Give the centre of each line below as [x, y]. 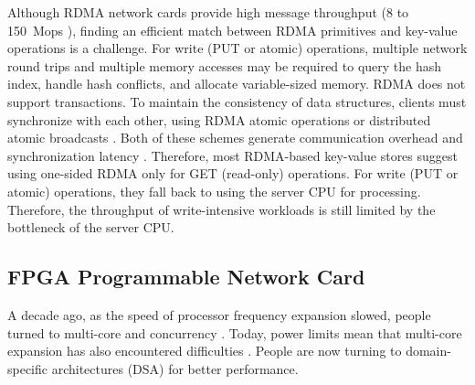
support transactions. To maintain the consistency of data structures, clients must [237, 101]
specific [28, 368]
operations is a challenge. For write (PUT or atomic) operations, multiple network [237, 48]
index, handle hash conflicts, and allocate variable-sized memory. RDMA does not [237, 84]
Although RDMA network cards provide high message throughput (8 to [208, 12]
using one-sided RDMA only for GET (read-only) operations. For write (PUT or [233, 173]
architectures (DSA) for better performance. [175, 368]
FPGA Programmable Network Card [186, 277]
